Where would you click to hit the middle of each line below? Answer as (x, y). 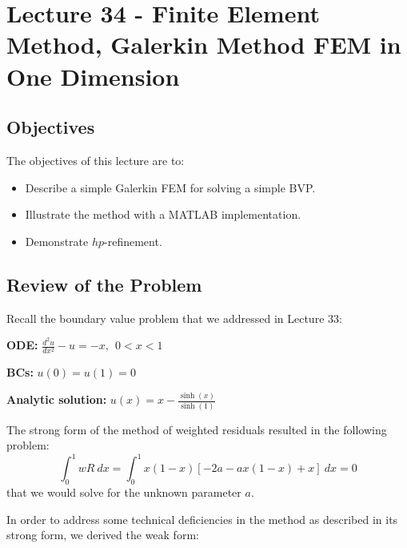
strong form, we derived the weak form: (103, 535)
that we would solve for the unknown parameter (124, 492)
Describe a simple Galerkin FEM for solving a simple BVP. (170, 187)
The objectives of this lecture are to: (96, 160)
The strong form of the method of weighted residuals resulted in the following (197, 429)
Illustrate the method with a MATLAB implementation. (163, 214)
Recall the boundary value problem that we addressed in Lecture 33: (174, 318)
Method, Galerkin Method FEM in (204, 44)
